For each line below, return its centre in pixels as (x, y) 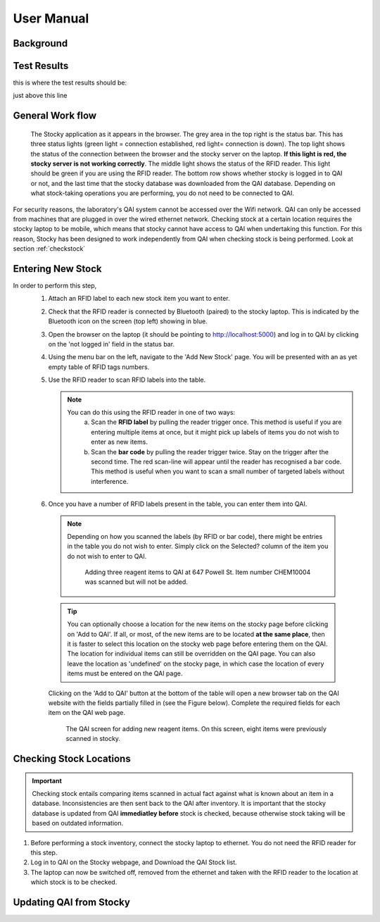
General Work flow (55, 116)
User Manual (51, 18)
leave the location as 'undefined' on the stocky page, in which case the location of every (196, 664)
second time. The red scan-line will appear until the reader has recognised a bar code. (216, 461)
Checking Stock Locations (72, 758)
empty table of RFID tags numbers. (99, 367)
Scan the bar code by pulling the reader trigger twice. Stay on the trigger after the (210, 451)
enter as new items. (119, 442)
